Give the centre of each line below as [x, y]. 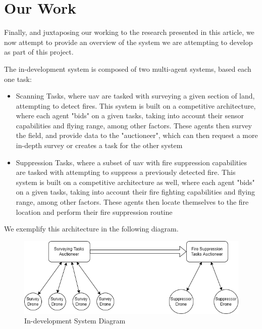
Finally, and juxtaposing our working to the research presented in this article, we [129, 32]
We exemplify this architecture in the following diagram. [91, 229]
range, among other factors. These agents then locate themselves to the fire [132, 202]
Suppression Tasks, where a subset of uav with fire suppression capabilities [131, 162]
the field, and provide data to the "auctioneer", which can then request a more [137, 135]
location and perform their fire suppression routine [94, 211]
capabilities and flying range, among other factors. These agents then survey [134, 125]
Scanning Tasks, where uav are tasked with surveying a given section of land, [135, 96]
